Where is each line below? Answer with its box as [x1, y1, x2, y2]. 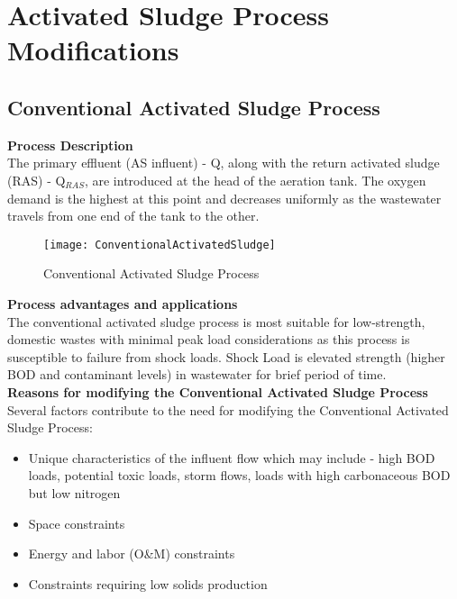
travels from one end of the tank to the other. [7, 206, 260, 225]
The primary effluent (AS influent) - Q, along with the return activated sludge [7, 153, 440, 172]
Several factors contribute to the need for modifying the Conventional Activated [7, 400, 449, 419]
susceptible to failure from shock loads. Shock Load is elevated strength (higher [7, 347, 445, 366]
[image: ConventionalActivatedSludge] [43, 238, 276, 251]
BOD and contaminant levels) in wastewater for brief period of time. [7, 365, 387, 384]
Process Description [7, 135, 133, 154]
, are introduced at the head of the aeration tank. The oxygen [84, 170, 426, 189]
